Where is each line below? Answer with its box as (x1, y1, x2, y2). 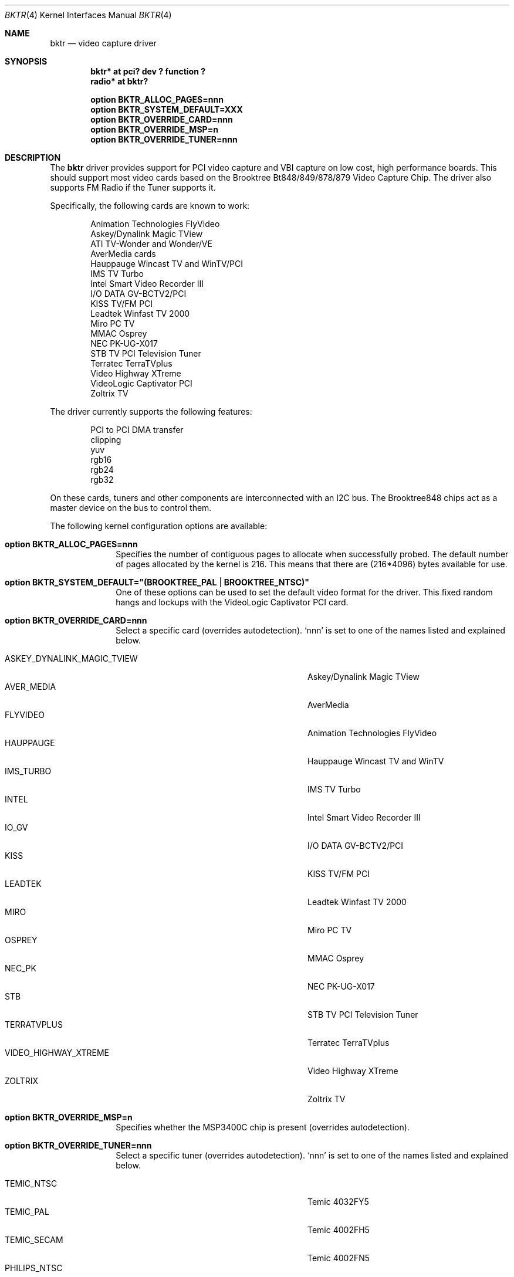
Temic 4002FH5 (307, 1225, 370, 1235)
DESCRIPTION (5, 153, 61, 162)
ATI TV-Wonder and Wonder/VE (90, 239, 212, 249)
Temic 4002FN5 (307, 1253, 370, 1263)
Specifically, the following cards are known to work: (50, 201, 250, 211)
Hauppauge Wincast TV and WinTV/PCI (90, 259, 243, 269)
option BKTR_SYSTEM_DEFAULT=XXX (90, 104, 243, 114)
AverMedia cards (90, 249, 156, 259)
